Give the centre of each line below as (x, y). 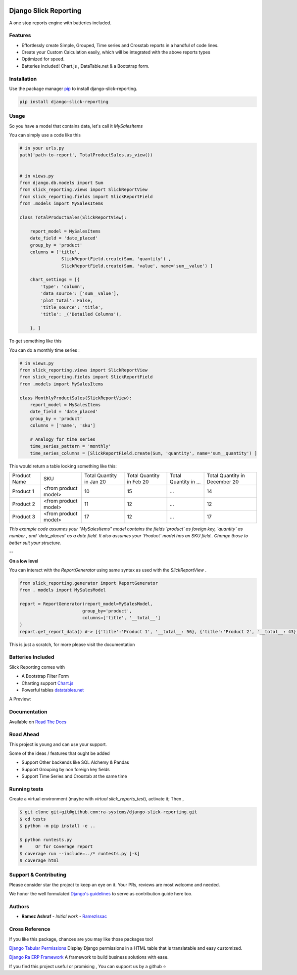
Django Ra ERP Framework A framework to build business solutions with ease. (89, 957)
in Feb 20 (138, 482)
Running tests (26, 789)
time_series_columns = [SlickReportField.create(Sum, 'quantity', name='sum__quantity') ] (144, 453)
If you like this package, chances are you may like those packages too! (81, 939)
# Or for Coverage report (56, 847)
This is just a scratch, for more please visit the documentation (72, 644)
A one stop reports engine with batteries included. (60, 23)
